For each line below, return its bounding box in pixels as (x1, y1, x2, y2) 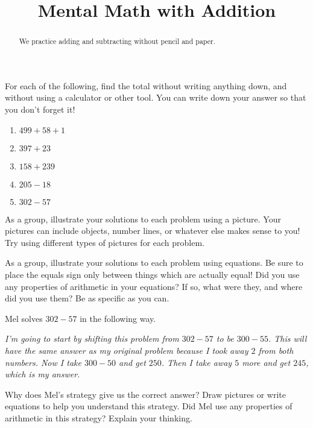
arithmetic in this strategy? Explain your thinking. (5, 411, 192, 424)
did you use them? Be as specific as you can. (5, 292, 169, 304)
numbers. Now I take (5, 356, 81, 368)
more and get (242, 356, 291, 368)
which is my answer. (5, 368, 80, 380)
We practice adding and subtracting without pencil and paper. (19, 36, 216, 46)
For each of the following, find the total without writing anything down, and (5, 79, 287, 92)
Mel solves (5, 312, 43, 324)
